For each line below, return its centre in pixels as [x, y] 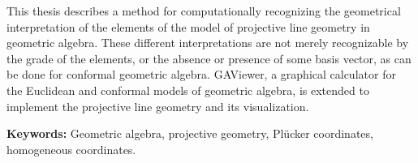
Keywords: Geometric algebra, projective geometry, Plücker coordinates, [190, 133]
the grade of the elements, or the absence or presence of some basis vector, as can [209, 58]
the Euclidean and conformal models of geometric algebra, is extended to [188, 90]
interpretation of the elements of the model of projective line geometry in [188, 26]
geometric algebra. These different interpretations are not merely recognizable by [208, 43]
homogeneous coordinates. [71, 149]
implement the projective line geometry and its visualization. [158, 106]
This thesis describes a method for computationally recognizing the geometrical [204, 11]
